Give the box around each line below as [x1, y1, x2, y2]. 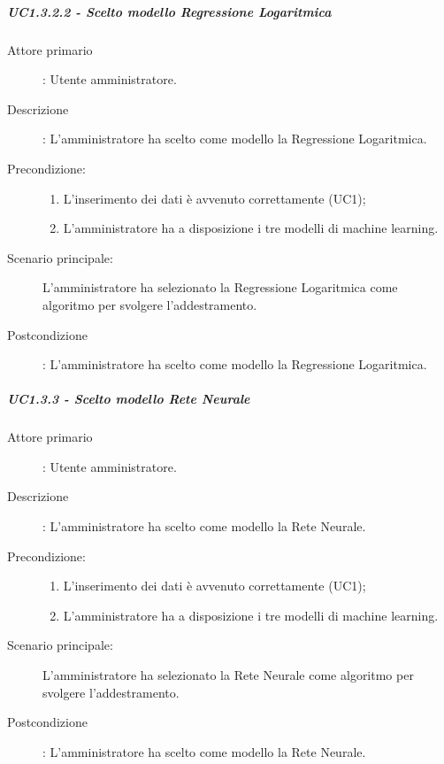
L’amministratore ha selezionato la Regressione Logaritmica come [42, 278, 398, 297]
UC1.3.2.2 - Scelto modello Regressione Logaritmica [7, 2, 332, 20]
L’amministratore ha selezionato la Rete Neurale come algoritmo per [42, 666, 414, 683]
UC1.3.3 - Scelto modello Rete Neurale [7, 390, 250, 408]
